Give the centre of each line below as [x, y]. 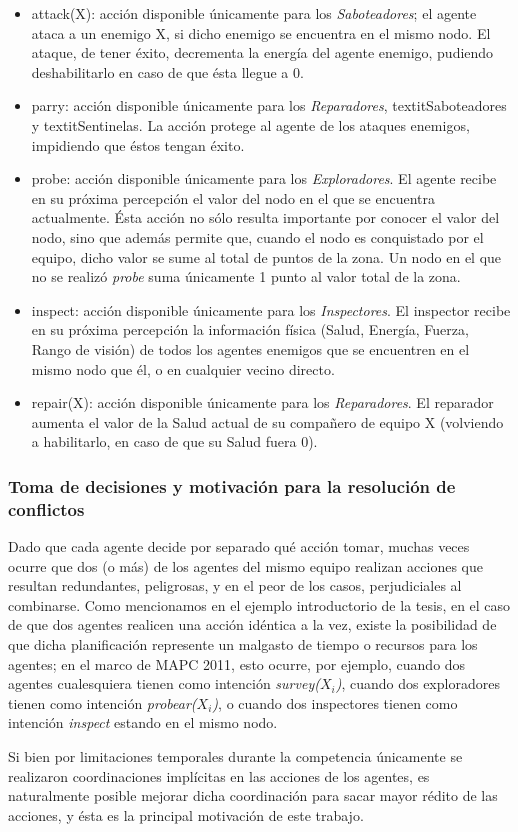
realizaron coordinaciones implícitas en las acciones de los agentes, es [219, 775]
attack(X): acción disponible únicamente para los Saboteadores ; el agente [254, 13]
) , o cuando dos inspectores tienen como [335, 702]
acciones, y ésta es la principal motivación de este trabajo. [186, 814]
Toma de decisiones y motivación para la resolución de [232, 485]
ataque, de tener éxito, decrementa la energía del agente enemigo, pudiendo [262, 52]
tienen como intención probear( [102, 702]
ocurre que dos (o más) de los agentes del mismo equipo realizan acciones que [245, 565]
